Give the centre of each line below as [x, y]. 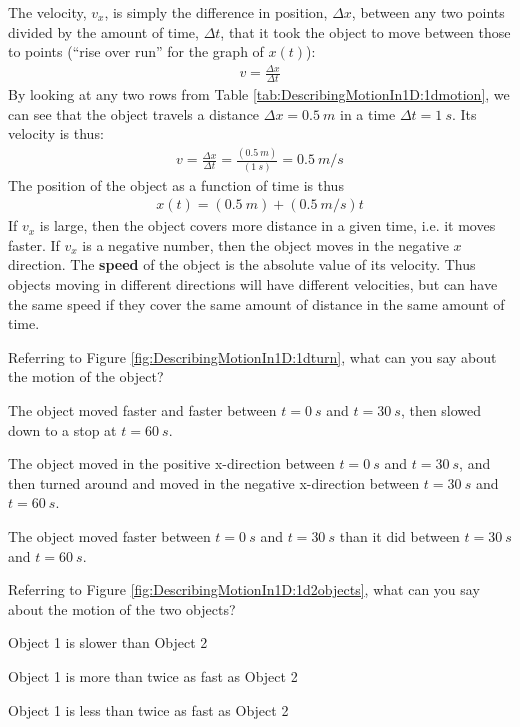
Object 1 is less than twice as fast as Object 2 [148, 709]
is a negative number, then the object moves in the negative [265, 244]
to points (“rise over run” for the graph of [136, 51]
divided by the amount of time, [103, 31]
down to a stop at [62, 429]
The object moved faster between [109, 535]
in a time [368, 113]
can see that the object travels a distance [134, 113]
